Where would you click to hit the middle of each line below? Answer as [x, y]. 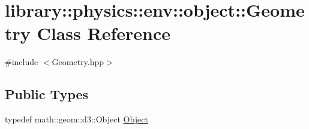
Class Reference [103, 33]
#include [22, 62]
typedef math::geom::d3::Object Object [76, 119]
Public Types [47, 94]
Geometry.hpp [78, 62]
